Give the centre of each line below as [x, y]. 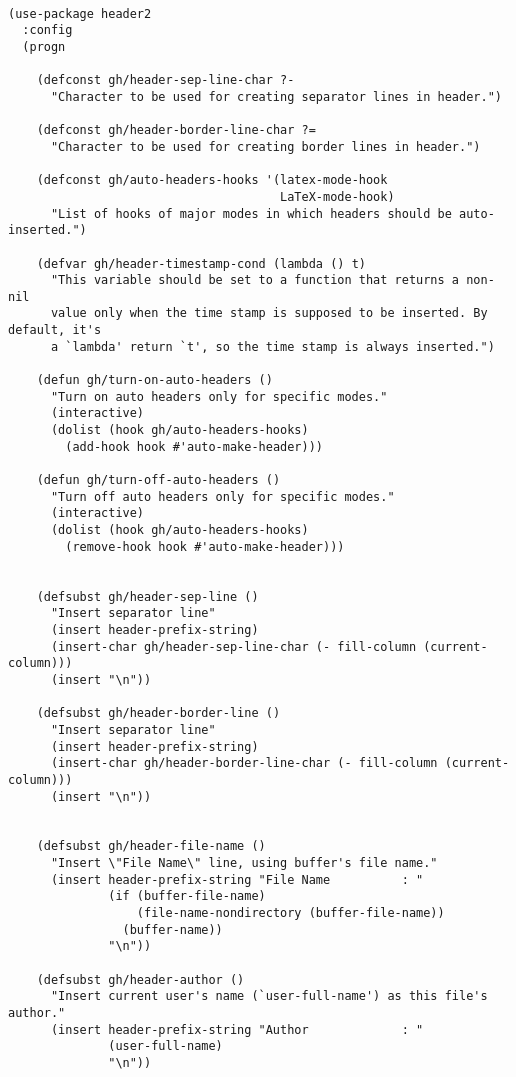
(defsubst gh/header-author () [140, 979]
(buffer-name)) [172, 929]
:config [47, 30]
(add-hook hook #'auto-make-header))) [194, 446]
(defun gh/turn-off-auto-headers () [158, 480]
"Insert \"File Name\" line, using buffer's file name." [244, 863]
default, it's [55, 330]
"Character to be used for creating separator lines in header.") [276, 96]
